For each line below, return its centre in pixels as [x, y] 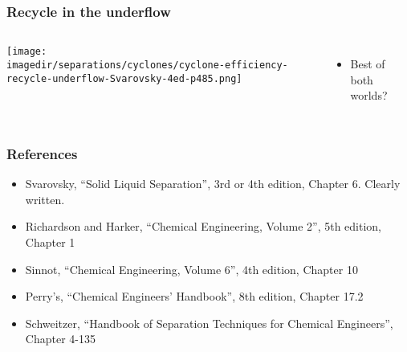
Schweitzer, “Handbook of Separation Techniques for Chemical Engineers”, [209, 323]
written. [45, 199]
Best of [368, 64]
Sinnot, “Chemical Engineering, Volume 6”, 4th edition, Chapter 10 [191, 269]
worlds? [369, 95]
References [42, 153]
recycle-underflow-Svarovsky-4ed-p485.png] [124, 78]
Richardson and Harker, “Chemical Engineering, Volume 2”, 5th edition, [203, 226]
